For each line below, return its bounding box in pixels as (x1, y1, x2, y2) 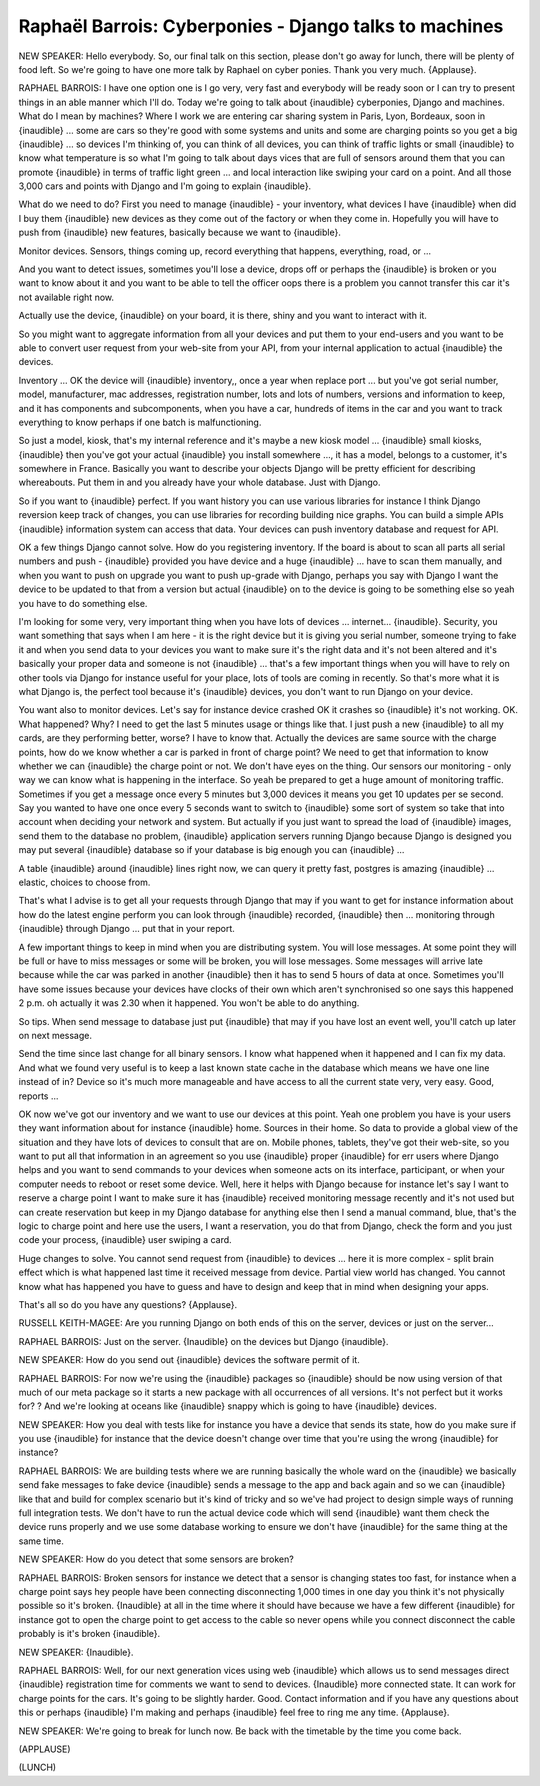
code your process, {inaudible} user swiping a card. (18, 1234, 232, 1246)
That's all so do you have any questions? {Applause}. (18, 1298, 238, 1310)
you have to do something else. (18, 597, 148, 609)
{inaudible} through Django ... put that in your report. (18, 923, 235, 935)
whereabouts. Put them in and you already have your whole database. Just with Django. (18, 476, 381, 489)
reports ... (18, 1090, 59, 1102)
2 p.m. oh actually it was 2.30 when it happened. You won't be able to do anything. (18, 997, 360, 1009)
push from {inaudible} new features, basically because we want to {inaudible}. (18, 226, 342, 239)
